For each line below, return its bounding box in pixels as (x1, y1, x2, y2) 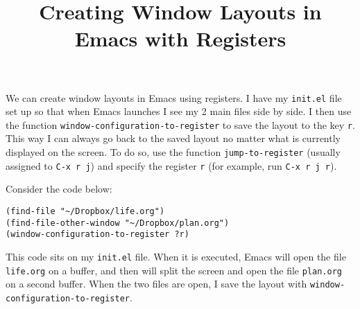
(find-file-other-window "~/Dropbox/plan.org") (6, 218, 230, 228)
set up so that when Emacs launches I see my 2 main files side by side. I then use (6, 104, 352, 118)
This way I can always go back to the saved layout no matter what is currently (6, 131, 341, 145)
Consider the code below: (6, 182, 112, 196)
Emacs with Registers (74, 24, 286, 53)
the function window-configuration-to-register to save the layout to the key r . (6, 117, 355, 132)
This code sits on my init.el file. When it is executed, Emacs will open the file (6, 249, 346, 263)
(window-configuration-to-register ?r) (6, 229, 189, 240)
